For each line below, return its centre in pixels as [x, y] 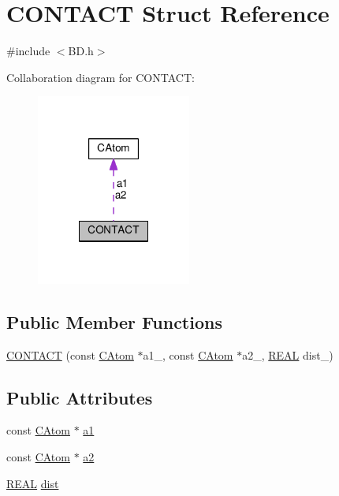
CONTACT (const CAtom [70, 354]
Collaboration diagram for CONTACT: [101, 77]
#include [28, 51]
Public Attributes [80, 397]
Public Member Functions [114, 321]
